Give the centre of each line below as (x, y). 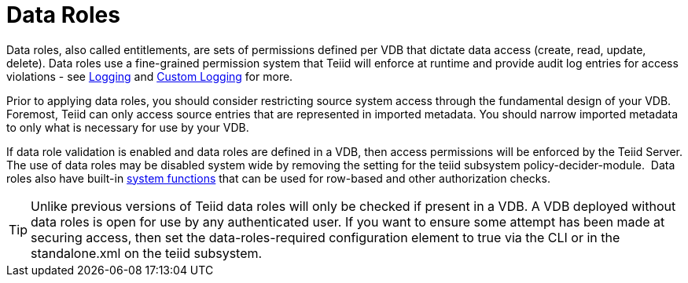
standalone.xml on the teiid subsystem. (147, 253)
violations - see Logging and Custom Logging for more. (150, 76)
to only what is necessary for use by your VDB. (128, 127)
